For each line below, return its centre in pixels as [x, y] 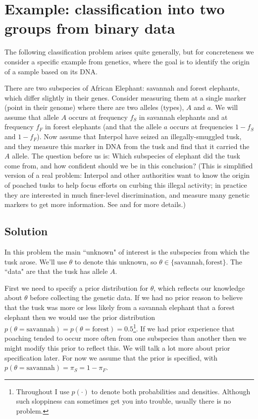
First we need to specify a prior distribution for [76, 288]
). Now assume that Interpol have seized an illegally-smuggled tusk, [139, 136]
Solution [26, 231]
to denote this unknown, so [116, 261]
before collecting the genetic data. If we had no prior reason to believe [136, 297]
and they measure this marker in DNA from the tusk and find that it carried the [127, 146]
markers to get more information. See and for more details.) [95, 204]
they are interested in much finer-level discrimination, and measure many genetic [127, 194]
